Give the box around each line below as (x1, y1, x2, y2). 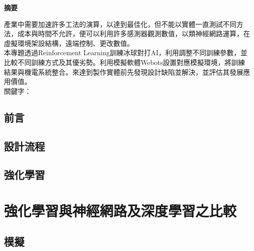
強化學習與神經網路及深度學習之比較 (4, 200, 237, 220)
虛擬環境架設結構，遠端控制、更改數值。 (4, 38, 134, 48)
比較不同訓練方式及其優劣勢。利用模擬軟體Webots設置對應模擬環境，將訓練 (4, 57, 245, 67)
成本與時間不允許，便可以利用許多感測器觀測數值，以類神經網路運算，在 (17, 28, 250, 39)
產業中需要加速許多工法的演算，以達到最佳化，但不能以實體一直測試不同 (4, 19, 236, 29)
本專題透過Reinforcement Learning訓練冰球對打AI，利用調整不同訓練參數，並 (4, 47, 248, 58)
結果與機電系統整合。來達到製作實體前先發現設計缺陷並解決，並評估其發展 (4, 66, 243, 77)
